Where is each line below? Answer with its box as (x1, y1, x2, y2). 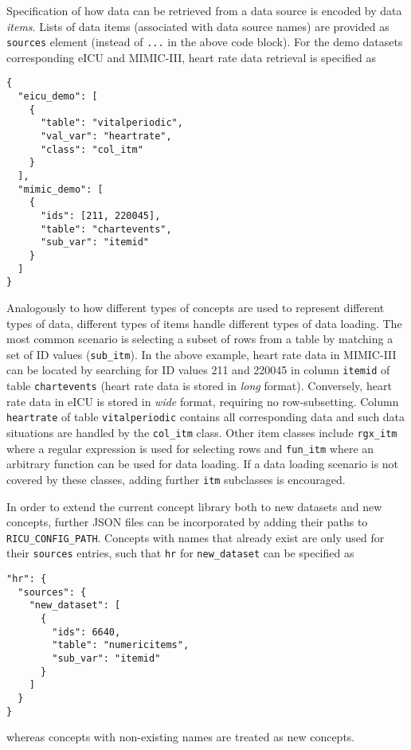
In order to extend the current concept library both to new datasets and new (6, 498, 382, 514)
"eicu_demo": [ (18, 91, 98, 103)
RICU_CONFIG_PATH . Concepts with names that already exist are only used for (6, 529, 385, 545)
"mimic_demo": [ (18, 183, 104, 195)
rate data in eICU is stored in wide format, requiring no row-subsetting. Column (6, 393, 399, 409)
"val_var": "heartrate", (40, 131, 172, 143)
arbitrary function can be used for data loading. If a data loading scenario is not (6, 455, 399, 472)
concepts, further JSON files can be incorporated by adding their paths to (6, 514, 368, 530)
